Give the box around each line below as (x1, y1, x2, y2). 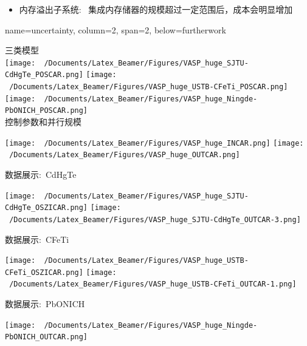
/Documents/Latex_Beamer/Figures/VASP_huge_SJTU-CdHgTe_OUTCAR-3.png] (9, 215, 301, 224)
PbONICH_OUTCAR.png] (5, 333, 88, 342)
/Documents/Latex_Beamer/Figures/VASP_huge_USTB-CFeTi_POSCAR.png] (9, 83, 288, 92)
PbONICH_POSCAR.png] (5, 106, 88, 115)
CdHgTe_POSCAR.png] (5, 70, 83, 80)
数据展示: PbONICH (5, 297, 85, 310)
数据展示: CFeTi (5, 232, 69, 245)
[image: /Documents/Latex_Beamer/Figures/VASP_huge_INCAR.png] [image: (5, 138, 304, 148)
